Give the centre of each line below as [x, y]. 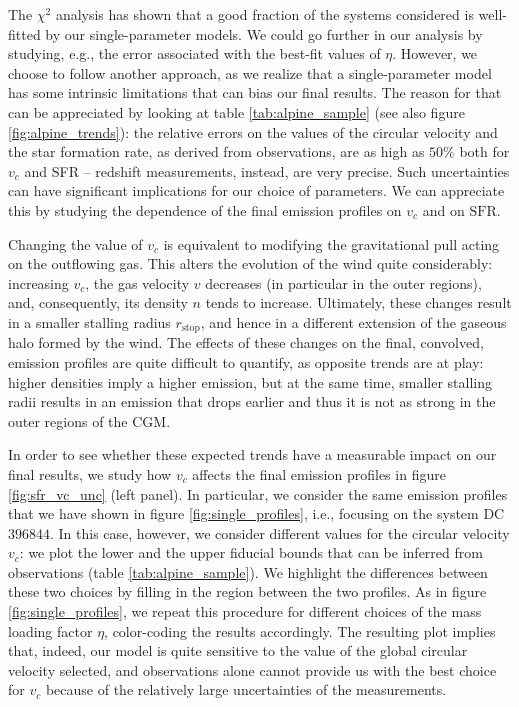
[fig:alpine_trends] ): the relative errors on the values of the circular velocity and [253, 131]
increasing [38, 282]
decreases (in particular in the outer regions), [343, 282]
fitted [24, 33]
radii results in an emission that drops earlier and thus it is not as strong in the [252, 401]
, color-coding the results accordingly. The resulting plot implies [300, 630]
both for [484, 151]
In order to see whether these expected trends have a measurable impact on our [252, 454]
